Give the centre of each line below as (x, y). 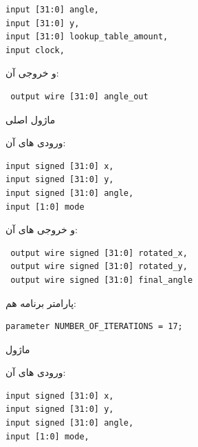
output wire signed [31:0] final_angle (102, 280)
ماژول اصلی (31, 119)
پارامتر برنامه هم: (41, 302)
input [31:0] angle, (53, 10)
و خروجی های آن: (42, 229)
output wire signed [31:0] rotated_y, (99, 267)
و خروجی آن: (32, 73)
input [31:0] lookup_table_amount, (87, 37)
